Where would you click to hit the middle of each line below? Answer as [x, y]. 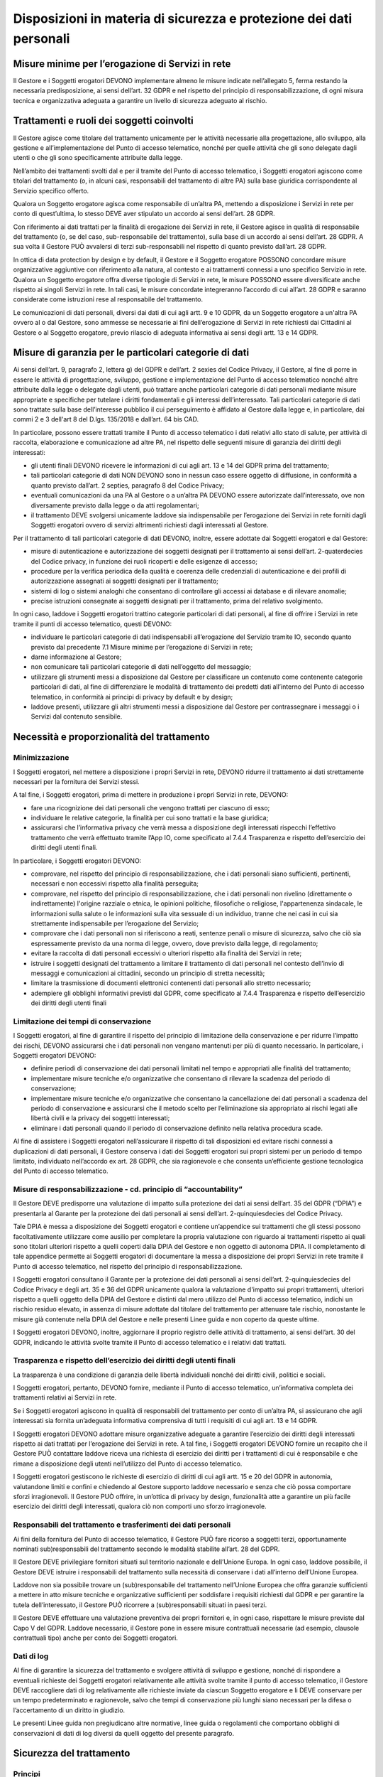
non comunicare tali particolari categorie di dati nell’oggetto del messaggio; [141, 667]
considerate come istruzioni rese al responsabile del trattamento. [108, 299]
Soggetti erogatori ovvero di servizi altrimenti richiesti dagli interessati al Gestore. [150, 525]
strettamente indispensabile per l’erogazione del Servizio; [115, 923]
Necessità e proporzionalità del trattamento [112, 737]
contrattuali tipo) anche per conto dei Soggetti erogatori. [96, 1638]
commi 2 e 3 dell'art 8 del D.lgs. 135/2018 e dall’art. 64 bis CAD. [106, 419]
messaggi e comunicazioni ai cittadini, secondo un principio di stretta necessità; [148, 973]
